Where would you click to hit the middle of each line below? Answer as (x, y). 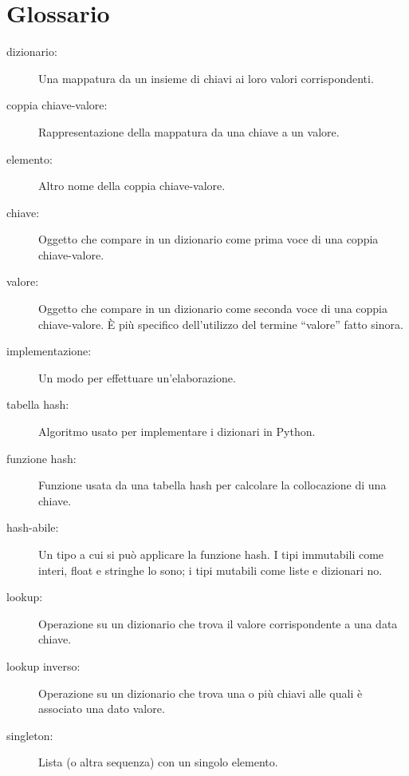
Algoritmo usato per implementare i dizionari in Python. (177, 432)
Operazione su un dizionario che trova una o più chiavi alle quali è (201, 693)
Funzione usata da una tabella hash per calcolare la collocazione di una (212, 485)
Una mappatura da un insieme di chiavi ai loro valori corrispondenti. (206, 78)
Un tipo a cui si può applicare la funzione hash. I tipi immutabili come (211, 554)
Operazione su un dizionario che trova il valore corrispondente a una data (218, 623)
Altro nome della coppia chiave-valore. (132, 186)
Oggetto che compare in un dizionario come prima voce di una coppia (208, 239)
